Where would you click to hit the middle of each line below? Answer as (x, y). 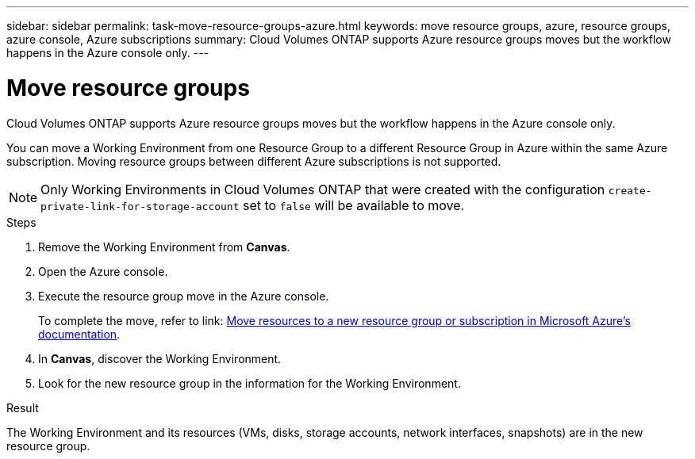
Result (23, 407)
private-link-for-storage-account (140, 206)
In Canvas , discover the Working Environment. (160, 358)
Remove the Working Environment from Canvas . (164, 247)
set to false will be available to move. (354, 205)
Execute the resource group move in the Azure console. (184, 296)
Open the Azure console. (103, 271)
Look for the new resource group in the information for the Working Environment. (250, 383)
